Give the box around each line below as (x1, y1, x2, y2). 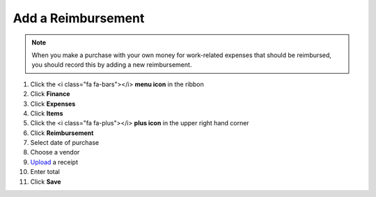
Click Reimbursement (30, 129, 94, 137)
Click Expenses (30, 100, 76, 108)
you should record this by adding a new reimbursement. (31, 61, 192, 69)
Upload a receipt (30, 157, 78, 166)
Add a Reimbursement (13, 10, 145, 26)
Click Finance (30, 90, 70, 98)
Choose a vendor (30, 148, 80, 157)
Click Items (30, 109, 63, 118)
